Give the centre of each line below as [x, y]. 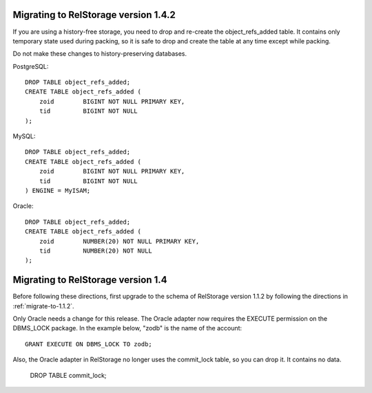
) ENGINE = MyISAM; [58, 190]
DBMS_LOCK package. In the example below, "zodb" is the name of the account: [127, 328]
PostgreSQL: [31, 66]
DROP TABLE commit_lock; [68, 375]
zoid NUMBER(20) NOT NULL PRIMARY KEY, [119, 241]
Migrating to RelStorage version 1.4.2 [94, 15]
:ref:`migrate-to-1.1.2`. [43, 306]
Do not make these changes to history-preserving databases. [100, 54]
